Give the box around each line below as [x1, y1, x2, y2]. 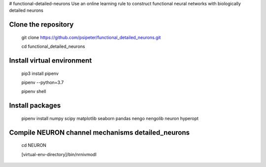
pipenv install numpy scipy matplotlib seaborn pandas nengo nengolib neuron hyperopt [21, 115, 199, 121]
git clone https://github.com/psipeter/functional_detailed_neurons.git [21, 34, 161, 40]
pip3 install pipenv [21, 70, 59, 76]
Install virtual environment [9, 57, 92, 65]
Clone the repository [9, 20, 74, 29]
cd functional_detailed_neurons [21, 43, 85, 49]
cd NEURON [21, 142, 47, 148]
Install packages [9, 101, 61, 110]
